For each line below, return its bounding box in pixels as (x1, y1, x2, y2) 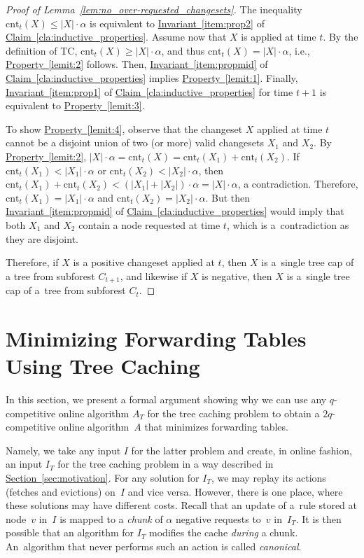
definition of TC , (6, 43, 78, 57)
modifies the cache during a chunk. (149, 525, 298, 540)
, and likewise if (120, 268, 188, 283)
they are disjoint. (6, 231, 78, 246)
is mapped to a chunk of (59, 511, 163, 526)
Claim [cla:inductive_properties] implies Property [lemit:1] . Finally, (6, 70, 298, 85)
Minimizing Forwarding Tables (6, 323, 307, 352)
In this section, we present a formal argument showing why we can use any (6, 392, 327, 407)
